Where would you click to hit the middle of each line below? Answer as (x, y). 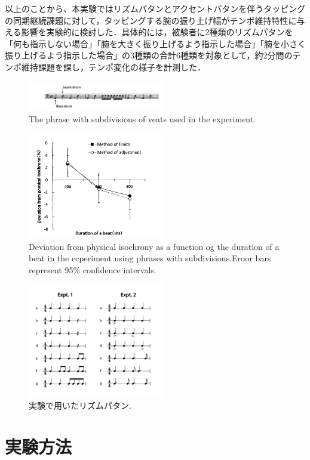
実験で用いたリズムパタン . (80, 405)
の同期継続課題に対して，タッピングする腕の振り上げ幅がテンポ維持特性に (151, 20)
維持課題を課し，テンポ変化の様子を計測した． (113, 67)
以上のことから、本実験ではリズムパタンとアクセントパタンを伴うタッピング (155, 8)
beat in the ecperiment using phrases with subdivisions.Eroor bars (150, 258)
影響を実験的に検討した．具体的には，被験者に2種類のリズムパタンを (157, 32)
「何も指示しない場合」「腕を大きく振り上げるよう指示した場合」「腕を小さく (155, 43)
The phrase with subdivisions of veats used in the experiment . (142, 119)
